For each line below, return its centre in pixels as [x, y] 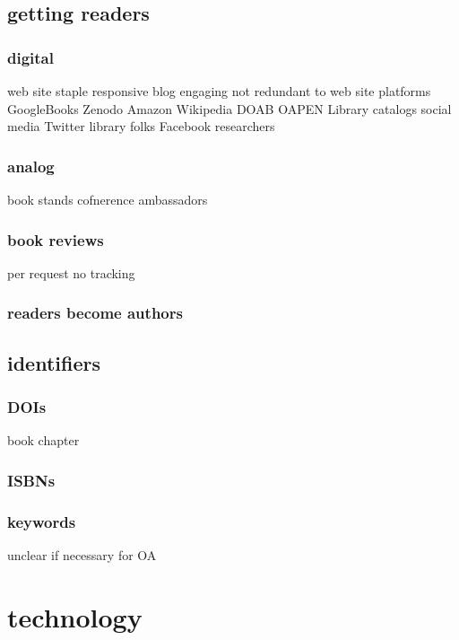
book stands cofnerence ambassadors [108, 199]
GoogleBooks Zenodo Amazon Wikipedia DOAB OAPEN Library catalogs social [229, 108]
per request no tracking [71, 272]
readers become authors [95, 313]
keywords [42, 521]
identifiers [54, 362]
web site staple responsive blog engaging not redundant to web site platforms [219, 91]
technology [75, 616]
